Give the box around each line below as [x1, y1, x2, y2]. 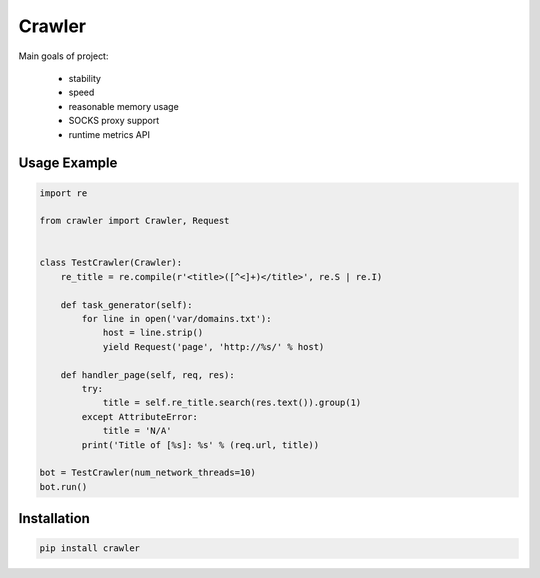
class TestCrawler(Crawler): [39, 257, 183, 269]
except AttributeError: [81, 411, 199, 422]
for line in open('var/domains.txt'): [81, 313, 272, 325]
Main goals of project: [18, 50, 109, 62]
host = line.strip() [102, 327, 204, 339]
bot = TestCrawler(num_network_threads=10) [39, 467, 257, 479]
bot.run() [39, 481, 88, 492]
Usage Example [18, 155, 118, 172]
